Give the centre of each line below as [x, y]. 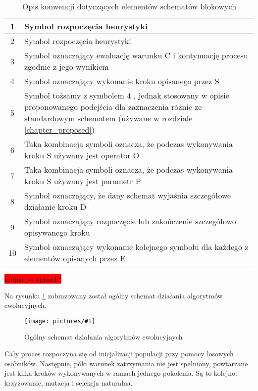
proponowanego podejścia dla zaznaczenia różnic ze [113, 107]
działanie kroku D [55, 207]
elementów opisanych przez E [75, 258]
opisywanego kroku [57, 232]
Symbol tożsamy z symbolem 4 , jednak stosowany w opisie [127, 95]
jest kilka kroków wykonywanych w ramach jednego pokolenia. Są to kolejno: [121, 373]
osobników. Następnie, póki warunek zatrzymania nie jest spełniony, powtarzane [126, 363]
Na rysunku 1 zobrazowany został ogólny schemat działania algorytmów [114, 295]
